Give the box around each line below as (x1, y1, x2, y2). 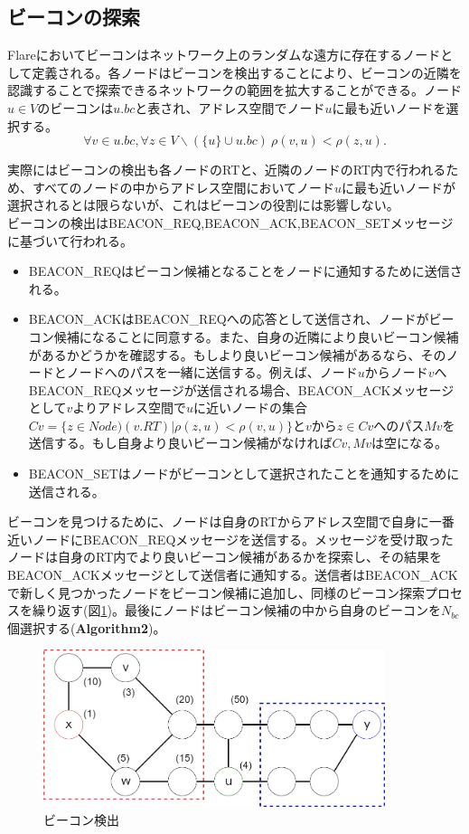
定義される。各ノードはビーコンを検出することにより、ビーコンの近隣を (32, 62, 462, 81)
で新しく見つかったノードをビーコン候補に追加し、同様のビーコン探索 (7, 583, 425, 602)
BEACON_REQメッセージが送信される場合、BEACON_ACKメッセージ (28, 380, 455, 399)
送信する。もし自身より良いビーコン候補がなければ (28, 433, 333, 452)
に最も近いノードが (342, 177, 456, 196)
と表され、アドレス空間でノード (135, 98, 325, 117)
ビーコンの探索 (7, 3, 140, 31)
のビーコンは (37, 98, 114, 117)
